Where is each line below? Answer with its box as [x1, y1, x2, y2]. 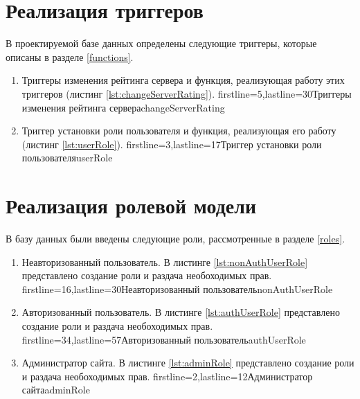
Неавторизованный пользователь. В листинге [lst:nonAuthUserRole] [21, 254, 308, 269]
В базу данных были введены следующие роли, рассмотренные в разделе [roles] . [6, 231, 345, 245]
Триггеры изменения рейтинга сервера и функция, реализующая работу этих [21, 73, 345, 87]
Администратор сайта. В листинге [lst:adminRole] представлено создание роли [21, 355, 354, 370]
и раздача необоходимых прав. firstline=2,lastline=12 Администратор [21, 369, 313, 383]
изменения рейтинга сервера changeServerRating [21, 100, 225, 114]
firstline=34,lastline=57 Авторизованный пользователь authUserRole [21, 332, 306, 346]
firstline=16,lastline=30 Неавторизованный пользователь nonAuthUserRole [21, 281, 333, 296]
